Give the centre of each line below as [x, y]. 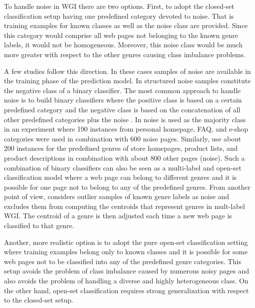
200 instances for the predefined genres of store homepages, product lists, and [121, 148]
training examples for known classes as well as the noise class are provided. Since [126, 25]
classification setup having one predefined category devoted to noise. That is [119, 16]
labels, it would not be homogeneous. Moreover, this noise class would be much [123, 45]
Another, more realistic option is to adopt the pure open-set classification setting [126, 242]
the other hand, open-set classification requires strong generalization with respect [127, 290]
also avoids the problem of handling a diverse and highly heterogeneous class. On [126, 281]
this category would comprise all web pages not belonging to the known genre [121, 35]
